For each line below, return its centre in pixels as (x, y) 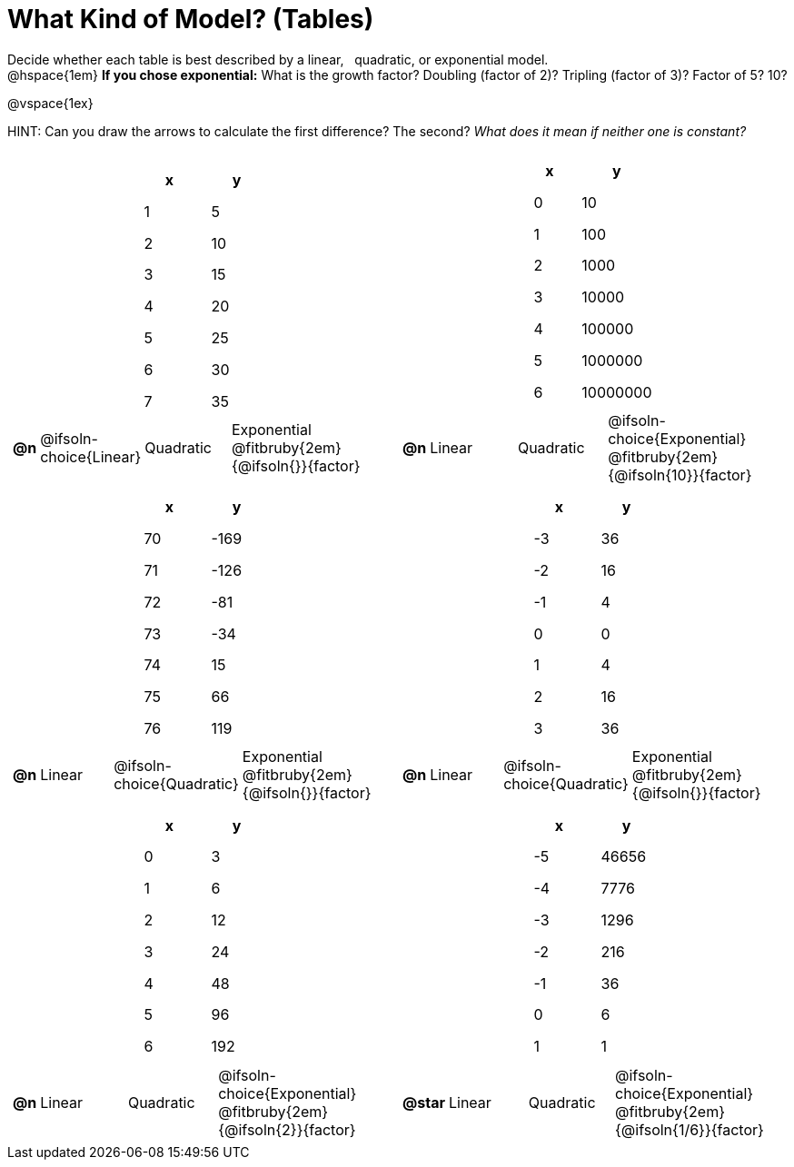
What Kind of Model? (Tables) (191, 19)
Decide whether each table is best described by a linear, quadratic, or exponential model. (278, 59)
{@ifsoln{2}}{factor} (287, 1129)
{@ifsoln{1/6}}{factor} (689, 1129)
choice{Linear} (91, 457)
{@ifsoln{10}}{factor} (680, 475)
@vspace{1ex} (50, 103)
